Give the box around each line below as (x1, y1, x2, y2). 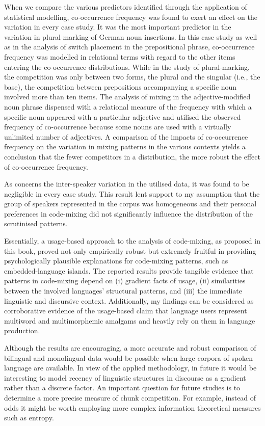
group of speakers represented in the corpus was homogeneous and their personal (4, 198, 257, 209)
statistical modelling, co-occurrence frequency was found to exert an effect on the (4, 11, 257, 22)
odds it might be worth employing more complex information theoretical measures (4, 402, 261, 413)
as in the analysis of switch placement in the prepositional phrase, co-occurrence (4, 41, 255, 52)
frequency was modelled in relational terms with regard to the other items (4, 51, 235, 62)
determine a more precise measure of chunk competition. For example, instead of (4, 392, 256, 403)
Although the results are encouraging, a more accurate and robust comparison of (4, 342, 256, 353)
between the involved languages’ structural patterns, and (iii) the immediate (4, 285, 243, 296)
